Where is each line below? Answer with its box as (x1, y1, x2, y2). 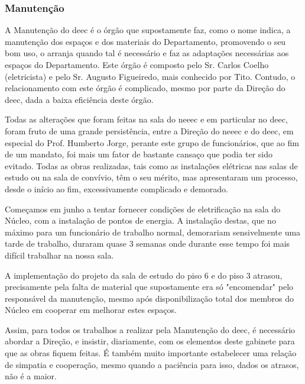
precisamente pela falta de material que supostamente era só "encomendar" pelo (5, 280, 294, 293)
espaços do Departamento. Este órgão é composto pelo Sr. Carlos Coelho (5, 59, 269, 70)
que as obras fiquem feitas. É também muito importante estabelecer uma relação (5, 347, 297, 359)
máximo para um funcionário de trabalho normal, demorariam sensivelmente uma (5, 225, 301, 238)
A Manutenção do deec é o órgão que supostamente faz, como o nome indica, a (5, 24, 291, 36)
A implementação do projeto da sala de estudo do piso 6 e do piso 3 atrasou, (5, 269, 283, 281)
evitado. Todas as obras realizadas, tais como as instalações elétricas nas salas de (5, 159, 298, 172)
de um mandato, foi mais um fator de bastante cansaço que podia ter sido (5, 148, 273, 160)
